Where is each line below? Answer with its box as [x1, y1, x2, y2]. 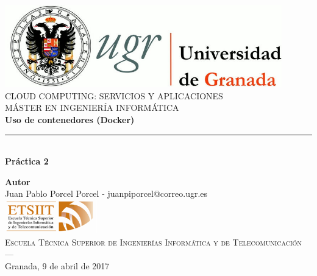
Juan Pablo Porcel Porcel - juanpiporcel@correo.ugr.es [5, 187, 208, 200]
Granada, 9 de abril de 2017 [5, 259, 110, 272]
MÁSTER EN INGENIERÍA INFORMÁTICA [5, 101, 179, 114]
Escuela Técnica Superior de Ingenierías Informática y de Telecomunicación [5, 235, 302, 248]
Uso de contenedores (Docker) [5, 113, 135, 126]
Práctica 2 [5, 155, 49, 168]
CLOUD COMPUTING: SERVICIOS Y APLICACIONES [5, 89, 223, 102]
